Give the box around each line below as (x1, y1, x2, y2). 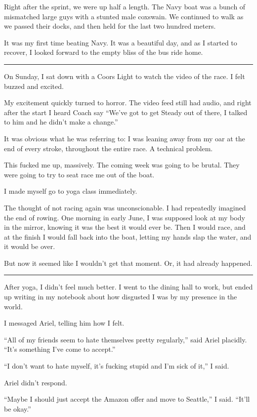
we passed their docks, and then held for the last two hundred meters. (4, 21, 216, 31)
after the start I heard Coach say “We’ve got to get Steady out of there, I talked (4, 107, 248, 117)
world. (4, 301, 23, 311)
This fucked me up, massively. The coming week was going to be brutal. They (4, 160, 240, 170)
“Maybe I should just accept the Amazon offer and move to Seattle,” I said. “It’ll (4, 394, 250, 404)
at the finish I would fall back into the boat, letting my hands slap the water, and (4, 231, 252, 242)
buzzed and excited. (4, 81, 64, 91)
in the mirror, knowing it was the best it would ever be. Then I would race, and (4, 222, 246, 232)
